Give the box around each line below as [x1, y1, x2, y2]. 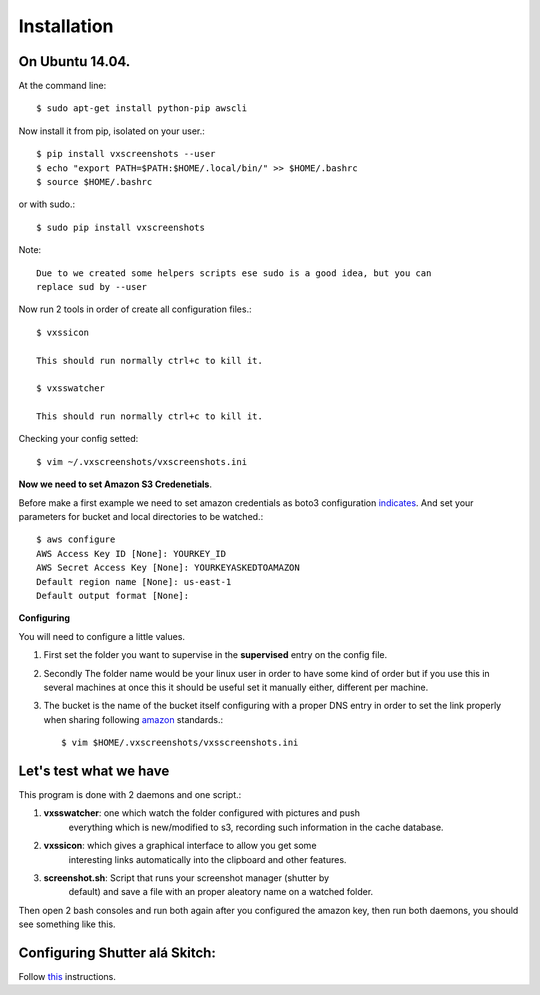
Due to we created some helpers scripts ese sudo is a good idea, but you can [36, 267, 432, 279]
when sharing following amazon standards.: [43, 713, 224, 725]
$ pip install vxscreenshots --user [36, 148, 216, 160]
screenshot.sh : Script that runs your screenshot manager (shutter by [43, 871, 330, 884]
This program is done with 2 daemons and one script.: [18, 789, 242, 801]
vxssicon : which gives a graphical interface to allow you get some [43, 840, 317, 852]
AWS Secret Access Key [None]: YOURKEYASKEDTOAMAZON [36, 562, 300, 574]
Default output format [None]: [36, 590, 190, 601]
